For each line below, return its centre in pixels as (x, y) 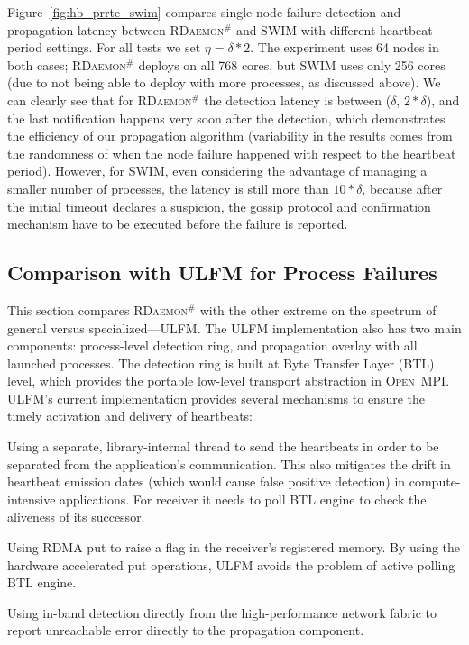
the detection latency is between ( (298, 100)
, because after (402, 188)
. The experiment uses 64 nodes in (345, 47)
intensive (32, 499)
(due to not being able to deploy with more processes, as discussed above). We (224, 82)
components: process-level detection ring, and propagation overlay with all (212, 345)
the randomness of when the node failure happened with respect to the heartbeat (232, 153)
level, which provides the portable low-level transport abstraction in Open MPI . (229, 381)
